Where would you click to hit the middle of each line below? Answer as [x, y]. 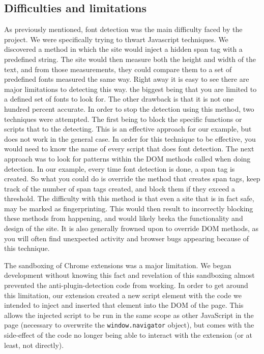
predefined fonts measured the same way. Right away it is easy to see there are [127, 79]
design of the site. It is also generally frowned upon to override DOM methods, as [131, 228]
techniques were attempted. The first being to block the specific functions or [123, 119]
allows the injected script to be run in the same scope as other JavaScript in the [129, 315]
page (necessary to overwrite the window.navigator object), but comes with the [129, 325]
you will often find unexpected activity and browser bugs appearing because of [127, 238]
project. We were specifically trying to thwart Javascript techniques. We [116, 39]
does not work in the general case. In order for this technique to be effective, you [130, 138]
